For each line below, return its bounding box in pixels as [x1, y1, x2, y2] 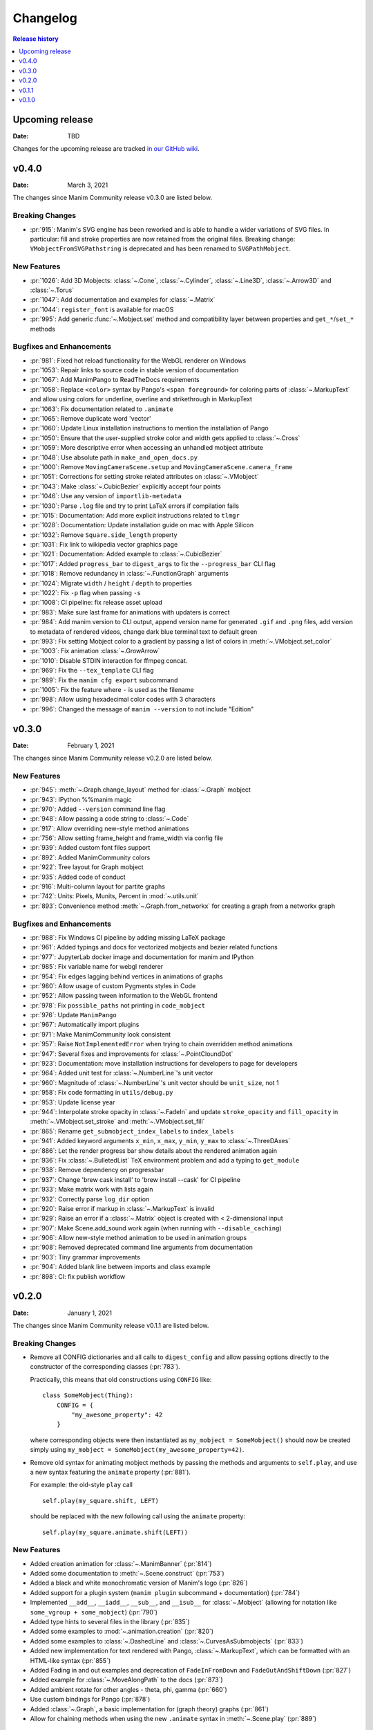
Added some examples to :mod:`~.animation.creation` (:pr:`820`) [30, 1627, 214, 1636]
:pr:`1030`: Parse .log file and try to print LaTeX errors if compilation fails [30, 502, 240, 510]
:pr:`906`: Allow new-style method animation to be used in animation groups [30, 1234, 247, 1242]
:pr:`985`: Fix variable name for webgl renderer [30, 963, 164, 971]
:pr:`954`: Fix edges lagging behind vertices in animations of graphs [30, 972, 224, 981]
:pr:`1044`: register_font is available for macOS [30, 305, 174, 313]
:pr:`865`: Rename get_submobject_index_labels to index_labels [30, 1127, 234, 1135]
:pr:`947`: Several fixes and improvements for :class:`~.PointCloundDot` [30, 1049, 233, 1058]
